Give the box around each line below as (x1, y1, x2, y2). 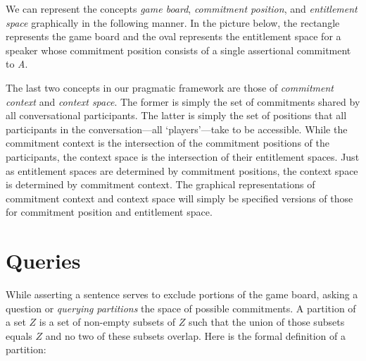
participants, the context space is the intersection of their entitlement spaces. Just (6, 149, 360, 164)
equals (6, 328, 32, 343)
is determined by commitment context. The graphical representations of (6, 177, 315, 192)
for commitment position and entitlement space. (6, 204, 213, 219)
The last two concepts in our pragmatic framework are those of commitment (6, 80, 334, 94)
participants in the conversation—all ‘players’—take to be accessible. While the (6, 121, 348, 136)
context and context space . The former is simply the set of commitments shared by (6, 94, 360, 109)
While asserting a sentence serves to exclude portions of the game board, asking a (6, 287, 358, 302)
